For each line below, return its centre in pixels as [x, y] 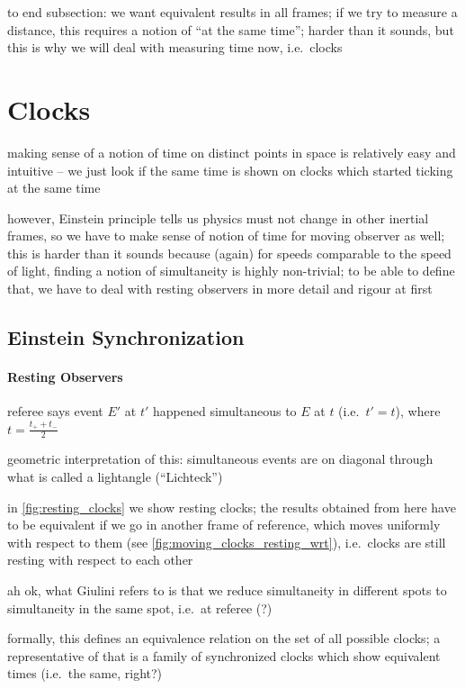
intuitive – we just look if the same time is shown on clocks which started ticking [230, 170]
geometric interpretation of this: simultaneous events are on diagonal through [220, 459]
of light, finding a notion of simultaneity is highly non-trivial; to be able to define [231, 271]
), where [418, 411]
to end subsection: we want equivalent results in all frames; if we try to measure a [232, 12]
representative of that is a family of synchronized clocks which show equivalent [224, 655]
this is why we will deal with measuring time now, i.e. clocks [175, 47]
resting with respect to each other [100, 560]
